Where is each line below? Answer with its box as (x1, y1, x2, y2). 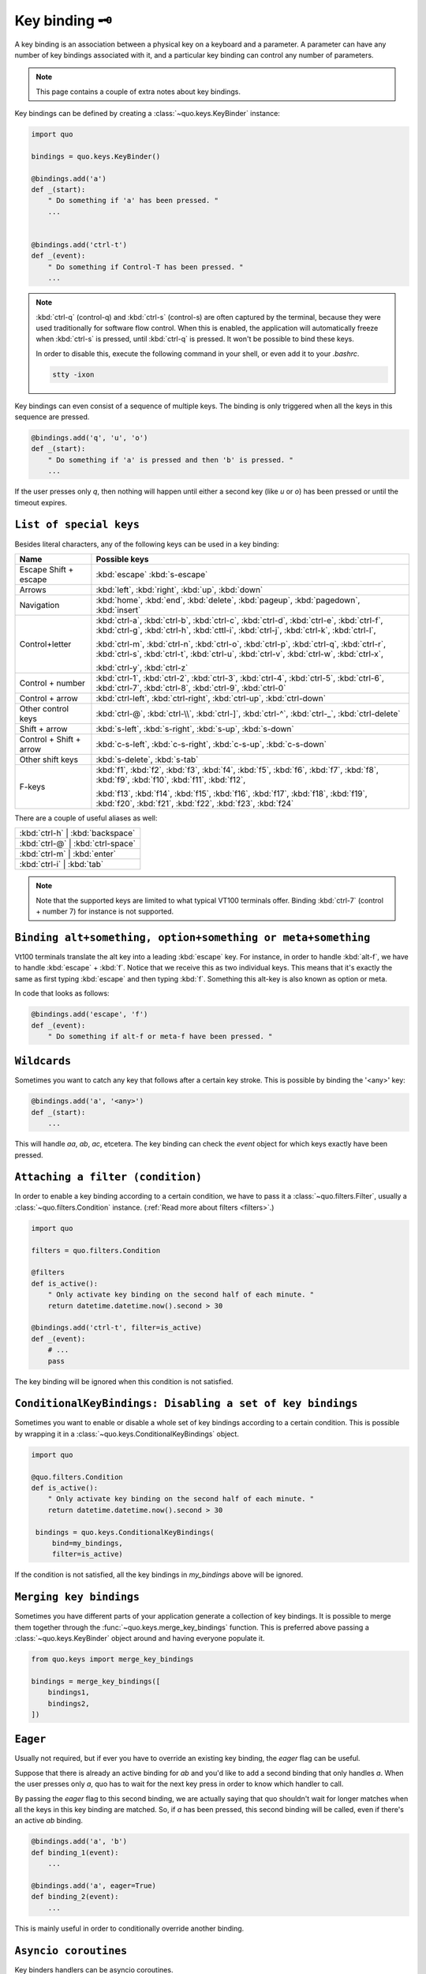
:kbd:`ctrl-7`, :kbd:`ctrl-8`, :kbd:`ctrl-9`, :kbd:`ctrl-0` (95, 682, 286, 693)
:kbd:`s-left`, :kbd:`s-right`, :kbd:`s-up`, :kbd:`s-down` (95, 723, 295, 734)
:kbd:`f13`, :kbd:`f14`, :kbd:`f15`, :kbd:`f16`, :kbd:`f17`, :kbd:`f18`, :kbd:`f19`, (95, 788, 368, 799)
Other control (19, 703, 69, 714)
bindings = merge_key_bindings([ (31, 1676, 161, 1686)
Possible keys (95, 554, 149, 565)
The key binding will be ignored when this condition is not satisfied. (14, 1376, 234, 1386)
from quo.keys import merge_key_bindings (31, 1654, 194, 1664)
